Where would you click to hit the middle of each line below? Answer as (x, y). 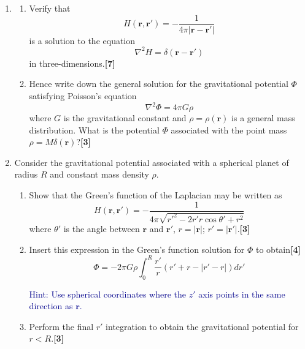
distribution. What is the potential (94, 129)
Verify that (50, 8)
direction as (51, 306)
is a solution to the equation (82, 40)
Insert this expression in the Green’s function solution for (137, 249)
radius (26, 174)
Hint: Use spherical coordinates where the (108, 294)
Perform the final (61, 326)
